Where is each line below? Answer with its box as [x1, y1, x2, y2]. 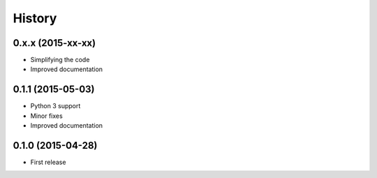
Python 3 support [30, 102, 81, 110]
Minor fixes [30, 112, 63, 120]
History [13, 10, 57, 26]
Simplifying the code [30, 56, 90, 64]
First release [30, 158, 66, 167]
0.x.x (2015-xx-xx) [13, 37, 96, 49]
